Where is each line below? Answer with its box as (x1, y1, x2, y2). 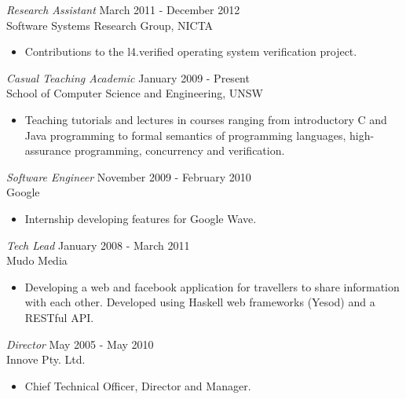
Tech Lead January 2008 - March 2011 (6, 236, 190, 253)
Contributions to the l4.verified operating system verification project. (24, 43, 357, 60)
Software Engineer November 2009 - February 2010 (6, 168, 251, 185)
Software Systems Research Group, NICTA (6, 16, 214, 33)
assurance (24, 142, 71, 159)
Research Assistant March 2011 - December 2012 (6, 2, 240, 17)
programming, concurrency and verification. (74, 142, 285, 159)
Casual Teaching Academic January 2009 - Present (6, 69, 250, 86)
